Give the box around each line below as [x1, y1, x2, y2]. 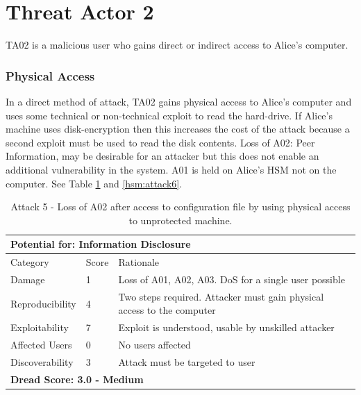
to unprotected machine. [128, 212, 233, 227]
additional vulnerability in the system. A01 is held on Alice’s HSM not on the [6, 162, 337, 176]
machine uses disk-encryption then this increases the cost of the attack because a [6, 121, 350, 136]
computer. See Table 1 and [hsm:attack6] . [6, 176, 183, 190]
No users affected [118, 337, 191, 352]
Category [10, 255, 49, 269]
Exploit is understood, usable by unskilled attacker [118, 320, 335, 335]
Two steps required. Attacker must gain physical [118, 289, 324, 303]
